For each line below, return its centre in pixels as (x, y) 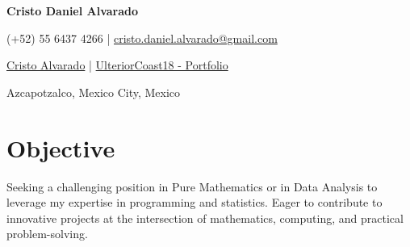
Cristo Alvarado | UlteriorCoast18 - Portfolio (117, 65)
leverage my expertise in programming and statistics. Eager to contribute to (195, 202)
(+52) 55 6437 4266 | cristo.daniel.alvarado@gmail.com (142, 38)
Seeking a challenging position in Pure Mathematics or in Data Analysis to (192, 186)
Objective (61, 147)
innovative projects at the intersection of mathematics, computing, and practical (205, 218)
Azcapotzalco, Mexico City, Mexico (94, 92)
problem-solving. (47, 234)
